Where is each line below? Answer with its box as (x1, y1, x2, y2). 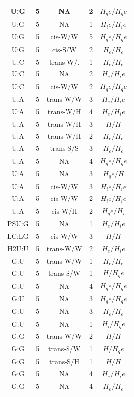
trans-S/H (49, 356, 80, 366)
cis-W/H (51, 205, 77, 216)
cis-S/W (52, 44, 77, 54)
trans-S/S (50, 143, 79, 153)
